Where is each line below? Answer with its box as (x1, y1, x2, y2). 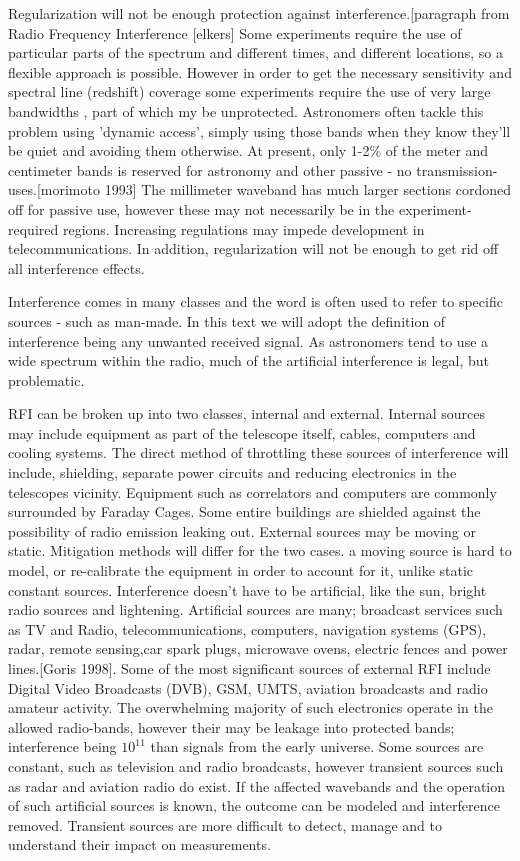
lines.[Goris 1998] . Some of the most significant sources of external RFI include (8, 658, 491, 678)
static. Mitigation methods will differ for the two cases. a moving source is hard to (8, 540, 512, 561)
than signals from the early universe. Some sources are (150, 736, 484, 757)
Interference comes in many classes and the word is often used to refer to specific (8, 291, 503, 312)
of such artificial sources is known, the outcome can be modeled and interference (8, 795, 500, 816)
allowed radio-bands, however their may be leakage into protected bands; (8, 716, 455, 737)
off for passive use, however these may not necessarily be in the (8, 198, 395, 219)
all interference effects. (8, 257, 145, 278)
